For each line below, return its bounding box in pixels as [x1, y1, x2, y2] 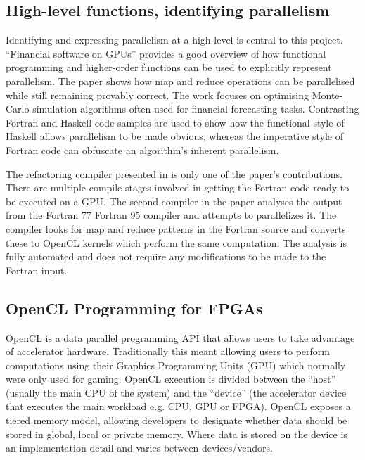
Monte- [312, 87, 343, 102]
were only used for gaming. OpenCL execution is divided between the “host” [6, 371, 336, 386]
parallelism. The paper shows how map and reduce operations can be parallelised [6, 73, 355, 88]
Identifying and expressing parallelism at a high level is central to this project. [6, 32, 343, 47]
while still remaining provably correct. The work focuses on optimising [6, 87, 309, 102]
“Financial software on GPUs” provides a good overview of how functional [6, 46, 326, 60]
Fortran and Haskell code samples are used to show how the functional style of [6, 115, 345, 129]
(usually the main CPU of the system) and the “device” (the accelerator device [6, 385, 347, 400]
